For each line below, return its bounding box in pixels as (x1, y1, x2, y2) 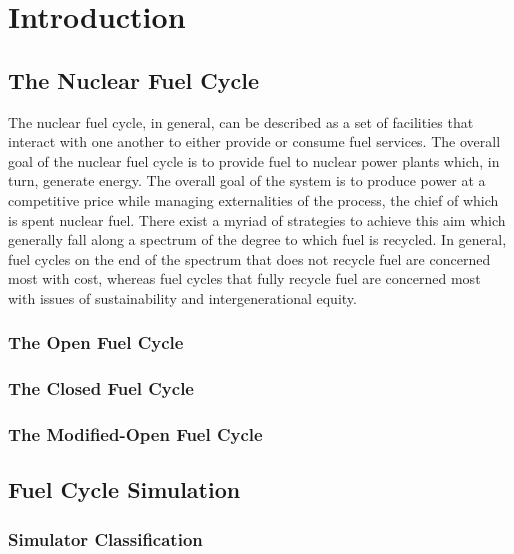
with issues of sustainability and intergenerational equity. (8, 287, 357, 308)
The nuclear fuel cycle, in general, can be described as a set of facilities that (8, 111, 474, 132)
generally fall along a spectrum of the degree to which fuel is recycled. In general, (8, 229, 507, 250)
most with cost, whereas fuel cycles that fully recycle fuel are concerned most (8, 268, 481, 289)
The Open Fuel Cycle (8, 330, 184, 355)
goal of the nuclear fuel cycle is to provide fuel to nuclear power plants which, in (8, 150, 500, 171)
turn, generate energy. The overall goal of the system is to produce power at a (8, 170, 486, 191)
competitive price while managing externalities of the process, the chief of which (8, 189, 499, 210)
